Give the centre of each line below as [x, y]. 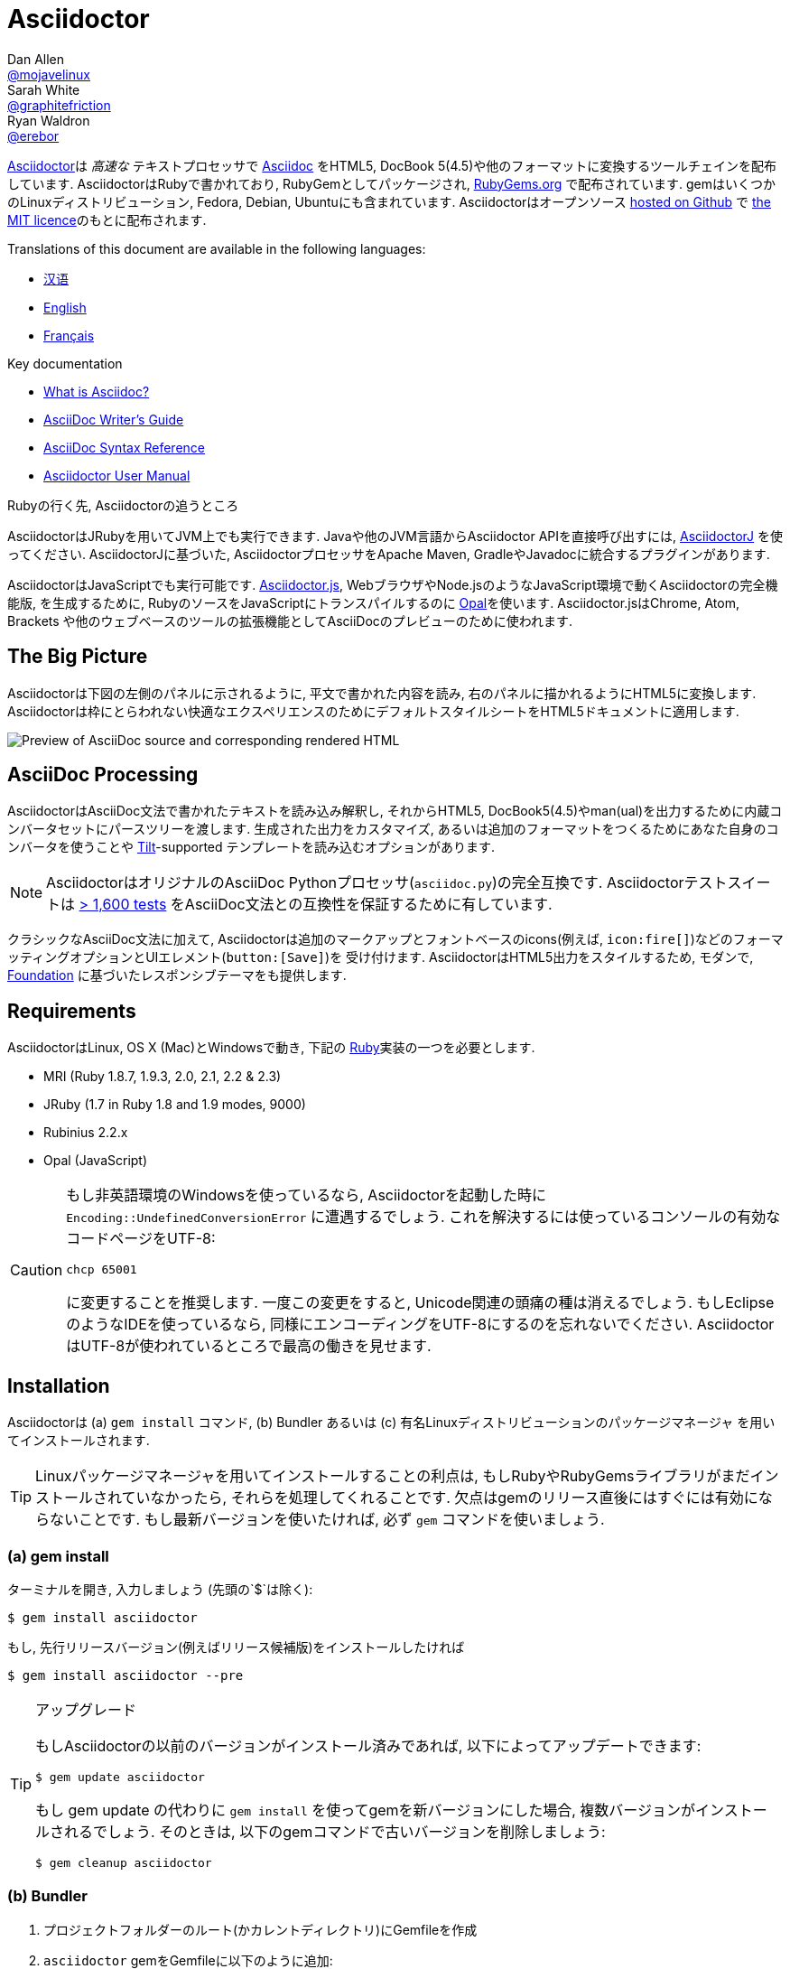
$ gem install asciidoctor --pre [125, 1675]
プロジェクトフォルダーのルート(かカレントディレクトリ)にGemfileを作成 [260, 1929]
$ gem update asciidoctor [120, 1777]
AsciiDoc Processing [103, 775]
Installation [59, 1386]
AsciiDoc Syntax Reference [125, 447]
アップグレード [86, 1709]
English [65, 307]
